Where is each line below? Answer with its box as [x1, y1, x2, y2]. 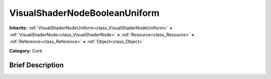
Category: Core [9, 48, 43, 54]
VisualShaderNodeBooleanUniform [9, 7, 160, 18]
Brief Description [9, 61, 64, 69]
